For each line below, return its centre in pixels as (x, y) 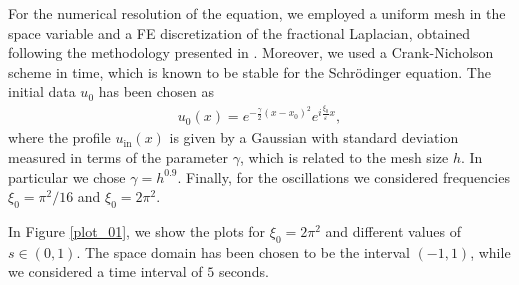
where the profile (59, 137)
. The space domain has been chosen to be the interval (243, 251)
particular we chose (67, 176)
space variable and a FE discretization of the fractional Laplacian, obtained (239, 32)
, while (490, 251)
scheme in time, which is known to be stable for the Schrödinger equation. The (249, 71)
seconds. (243, 271)
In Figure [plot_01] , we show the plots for (137, 231)
